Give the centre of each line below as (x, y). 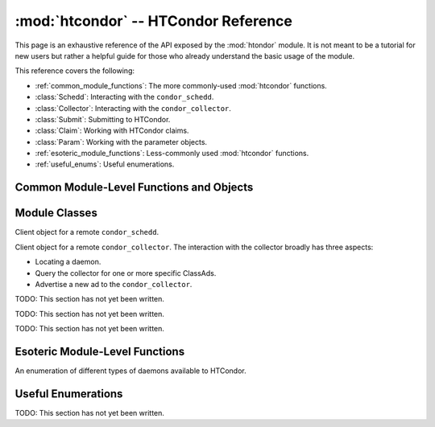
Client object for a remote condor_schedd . (87, 232)
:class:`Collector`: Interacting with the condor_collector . (133, 108)
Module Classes (56, 213)
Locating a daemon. (68, 262)
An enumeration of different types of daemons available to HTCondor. (131, 371)
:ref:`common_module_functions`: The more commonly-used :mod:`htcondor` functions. (181, 85)
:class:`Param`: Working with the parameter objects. (121, 142)
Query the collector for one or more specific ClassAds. (126, 273)
